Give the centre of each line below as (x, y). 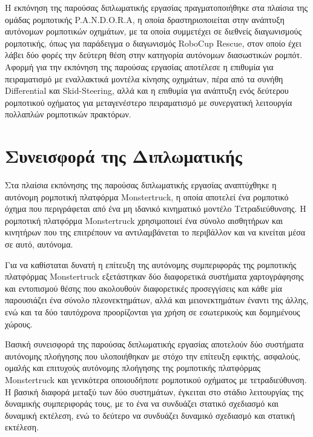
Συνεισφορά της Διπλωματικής (124, 156)
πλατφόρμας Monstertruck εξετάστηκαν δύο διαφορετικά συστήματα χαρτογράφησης (154, 276)
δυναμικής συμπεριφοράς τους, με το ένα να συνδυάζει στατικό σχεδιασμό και (142, 403)
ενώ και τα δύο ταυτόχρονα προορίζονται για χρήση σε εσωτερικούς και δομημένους (153, 312)
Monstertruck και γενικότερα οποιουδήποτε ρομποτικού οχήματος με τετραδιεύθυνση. (156, 379)
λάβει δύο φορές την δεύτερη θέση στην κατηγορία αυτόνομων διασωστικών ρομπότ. (154, 55)
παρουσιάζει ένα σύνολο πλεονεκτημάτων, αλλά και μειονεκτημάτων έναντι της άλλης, (157, 300)
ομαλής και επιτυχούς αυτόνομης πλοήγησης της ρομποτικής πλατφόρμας (133, 368)
